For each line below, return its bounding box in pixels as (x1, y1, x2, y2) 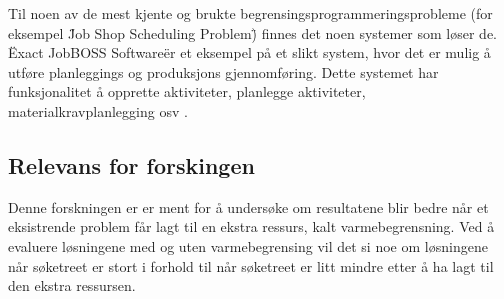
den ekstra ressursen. (8, 275, 136, 296)
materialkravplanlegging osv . (8, 100, 188, 121)
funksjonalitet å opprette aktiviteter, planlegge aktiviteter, (8, 81, 366, 102)
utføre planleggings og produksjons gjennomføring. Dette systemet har (8, 61, 439, 82)
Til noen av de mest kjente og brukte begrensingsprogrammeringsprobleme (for (8, 3, 493, 23)
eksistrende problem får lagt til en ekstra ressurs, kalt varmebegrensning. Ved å (8, 216, 495, 237)
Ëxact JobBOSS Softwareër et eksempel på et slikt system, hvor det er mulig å (8, 42, 491, 63)
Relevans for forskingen (8, 149, 255, 180)
